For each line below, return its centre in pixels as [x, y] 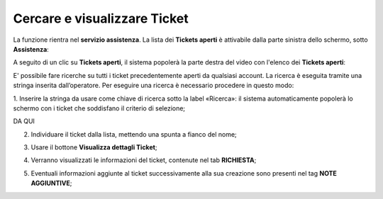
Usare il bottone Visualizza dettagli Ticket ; [94, 147]
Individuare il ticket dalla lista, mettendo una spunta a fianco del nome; [134, 134]
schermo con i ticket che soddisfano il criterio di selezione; [99, 108]
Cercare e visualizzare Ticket [101, 18]
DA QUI [24, 121]
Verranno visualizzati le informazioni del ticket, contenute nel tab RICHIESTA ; [144, 160]
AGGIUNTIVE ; [51, 183]
